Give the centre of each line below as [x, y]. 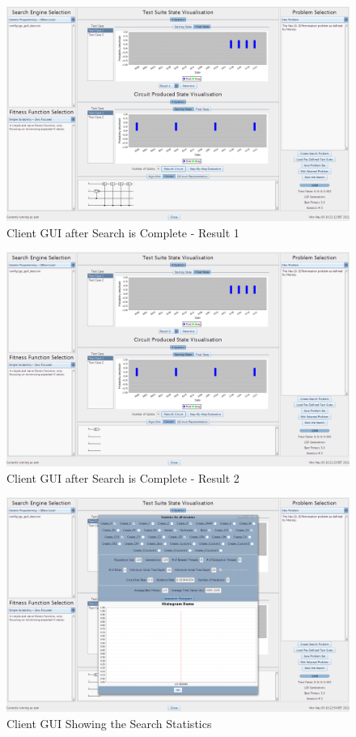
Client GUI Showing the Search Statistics [109, 723]
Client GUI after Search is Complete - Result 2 [123, 477]
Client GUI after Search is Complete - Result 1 [123, 232]
